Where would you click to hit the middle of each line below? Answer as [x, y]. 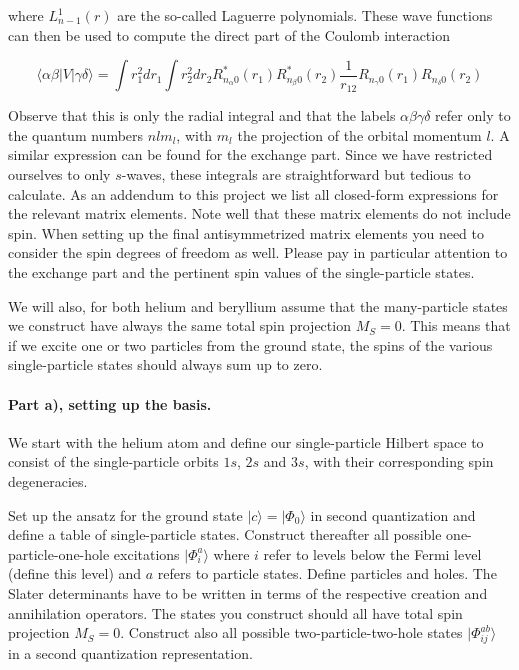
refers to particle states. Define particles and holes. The [327, 573]
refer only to [473, 115]
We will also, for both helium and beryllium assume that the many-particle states [258, 305]
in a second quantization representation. [130, 652]
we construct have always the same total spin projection [179, 325]
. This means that [456, 325]
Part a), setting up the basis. [110, 403]
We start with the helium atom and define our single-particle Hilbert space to [246, 441]
